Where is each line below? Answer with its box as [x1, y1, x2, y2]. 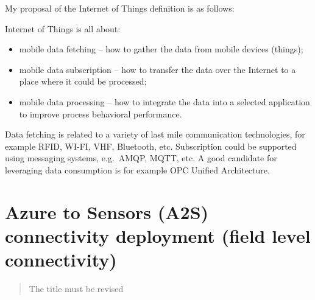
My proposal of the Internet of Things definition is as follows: [5, 2, 235, 14]
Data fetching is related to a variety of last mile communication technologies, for [5, 128, 305, 141]
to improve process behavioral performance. [19, 107, 182, 120]
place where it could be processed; [19, 75, 147, 88]
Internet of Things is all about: [5, 22, 121, 35]
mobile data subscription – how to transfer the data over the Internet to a [19, 63, 296, 75]
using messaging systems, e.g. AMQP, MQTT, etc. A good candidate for [5, 152, 277, 164]
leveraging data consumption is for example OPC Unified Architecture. [5, 163, 270, 176]
